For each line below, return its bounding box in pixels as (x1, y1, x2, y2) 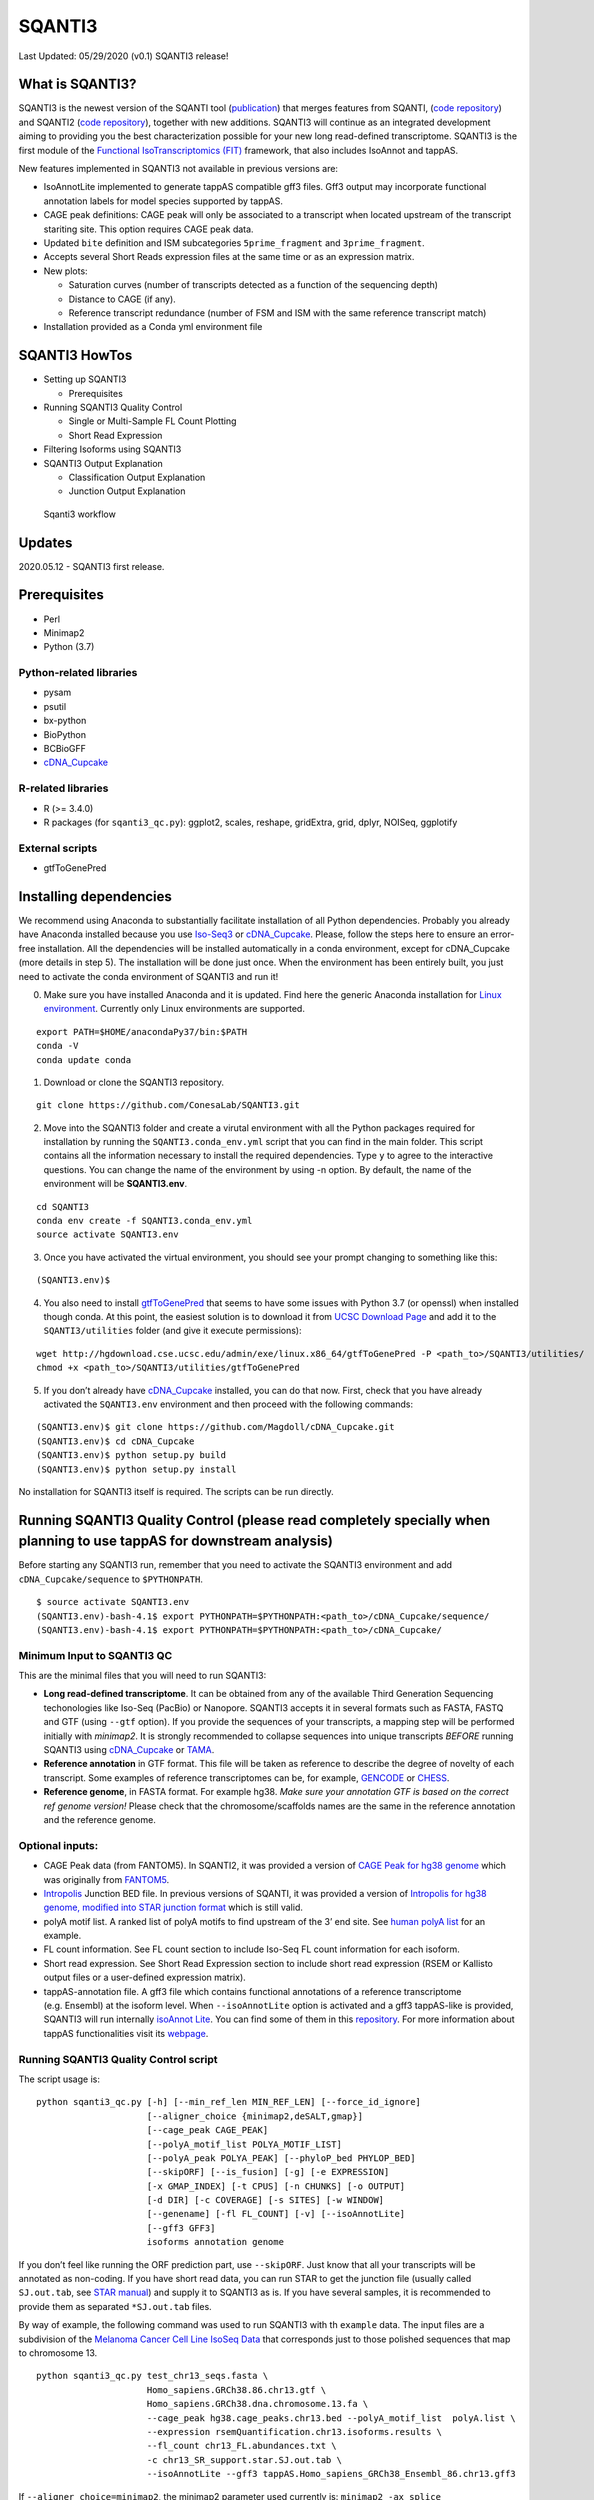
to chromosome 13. (18, 2347, 98, 2359)
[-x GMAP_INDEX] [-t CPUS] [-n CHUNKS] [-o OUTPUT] (146, 2180, 406, 2192)
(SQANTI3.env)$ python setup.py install (36, 1463, 237, 1475)
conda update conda (36, 1054, 132, 1065)
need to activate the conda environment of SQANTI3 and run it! (18, 970, 279, 982)
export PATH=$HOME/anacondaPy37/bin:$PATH (36, 1026, 248, 1037)
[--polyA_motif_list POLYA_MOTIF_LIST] (146, 2138, 342, 2150)
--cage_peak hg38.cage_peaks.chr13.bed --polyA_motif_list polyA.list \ (146, 2412, 517, 2424)
